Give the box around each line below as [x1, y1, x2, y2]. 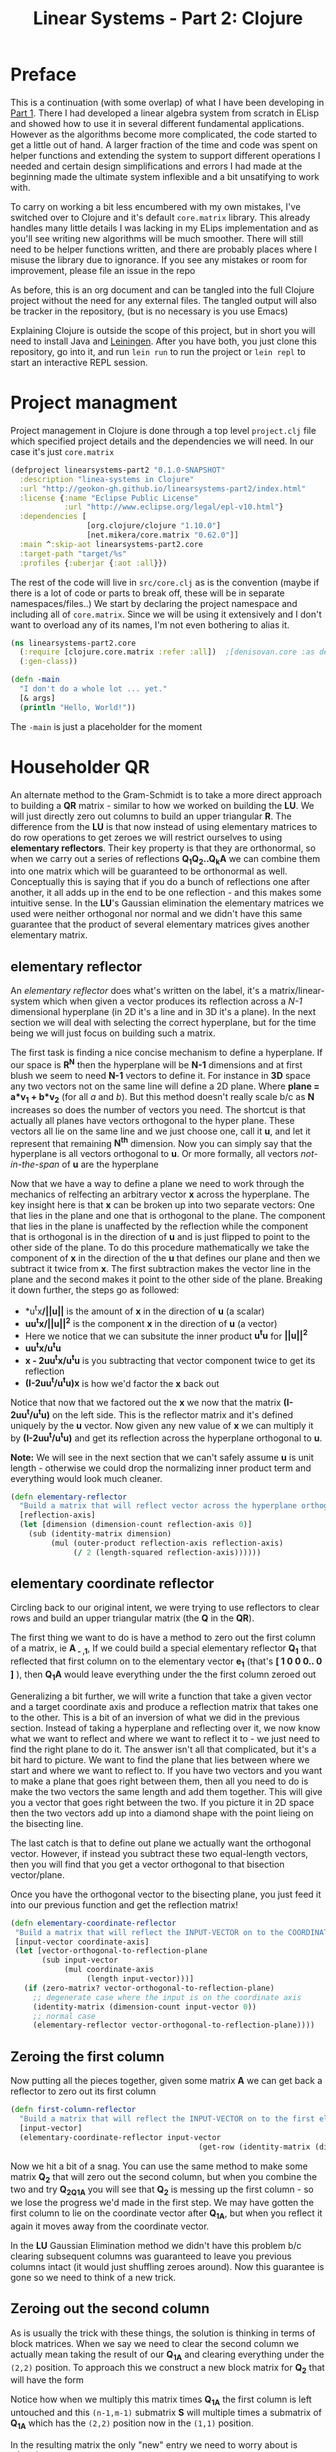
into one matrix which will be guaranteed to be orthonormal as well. [10, 865, 288, 877]
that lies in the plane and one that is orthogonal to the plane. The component [10, 1210, 326, 1222]
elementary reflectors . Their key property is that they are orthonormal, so [10, 842, 317, 854]
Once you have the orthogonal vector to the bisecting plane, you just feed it [10, 1888, 322, 1900]
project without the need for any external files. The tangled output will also [10, 294, 318, 306]
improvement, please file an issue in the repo [10, 264, 196, 276]
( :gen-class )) [19, 657, 78, 667]
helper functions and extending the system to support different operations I [10, 149, 321, 161]
